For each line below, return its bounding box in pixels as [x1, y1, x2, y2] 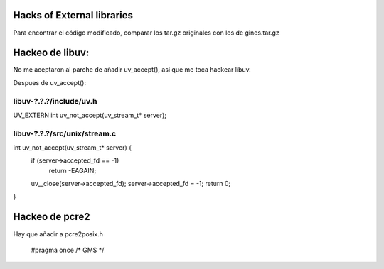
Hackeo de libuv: [13, 47, 90, 59]
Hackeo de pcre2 [13, 211, 90, 223]
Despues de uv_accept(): [13, 78, 87, 87]
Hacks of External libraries [13, 9, 133, 21]
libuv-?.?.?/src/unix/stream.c [13, 128, 117, 138]
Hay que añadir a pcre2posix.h [13, 229, 103, 238]
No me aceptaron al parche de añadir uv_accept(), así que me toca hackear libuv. [13, 65, 252, 74]
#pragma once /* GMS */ [31, 246, 105, 254]
